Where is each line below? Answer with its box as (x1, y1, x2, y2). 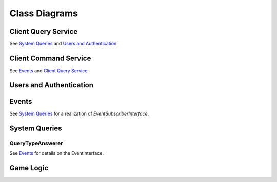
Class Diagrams (9, 8, 78, 19)
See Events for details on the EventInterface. (9, 150, 104, 156)
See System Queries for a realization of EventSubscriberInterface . (9, 110, 149, 117)
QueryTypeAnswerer (9, 140, 63, 147)
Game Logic (9, 164, 49, 172)
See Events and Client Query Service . (9, 67, 89, 74)
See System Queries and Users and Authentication (9, 41, 117, 47)
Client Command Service (9, 54, 91, 62)
